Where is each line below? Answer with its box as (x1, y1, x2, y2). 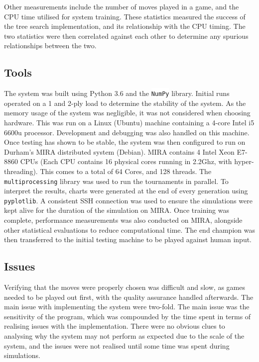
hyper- (234, 156, 254, 167)
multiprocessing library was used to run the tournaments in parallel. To (4, 176, 229, 186)
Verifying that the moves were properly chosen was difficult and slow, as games (4, 282, 245, 292)
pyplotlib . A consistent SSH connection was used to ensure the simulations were (4, 195, 253, 205)
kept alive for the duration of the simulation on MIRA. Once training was (4, 205, 229, 215)
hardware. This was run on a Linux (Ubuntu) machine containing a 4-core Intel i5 (4, 117, 255, 128)
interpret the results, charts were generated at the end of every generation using (4, 185, 248, 196)
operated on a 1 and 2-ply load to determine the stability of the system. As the (4, 97, 246, 108)
